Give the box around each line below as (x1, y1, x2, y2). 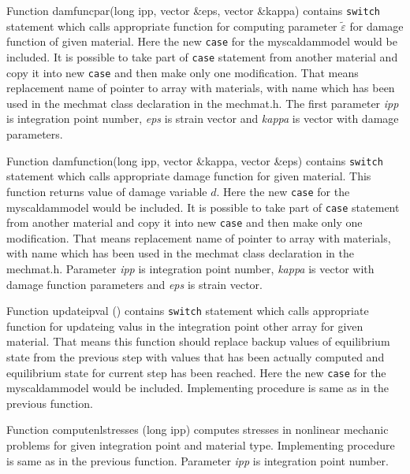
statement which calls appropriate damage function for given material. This (6, 168, 371, 184)
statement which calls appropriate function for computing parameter (6, 17, 337, 34)
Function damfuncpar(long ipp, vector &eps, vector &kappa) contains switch (6, 2, 380, 18)
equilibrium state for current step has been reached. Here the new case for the (6, 364, 386, 380)
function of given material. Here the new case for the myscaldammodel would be (6, 33, 397, 50)
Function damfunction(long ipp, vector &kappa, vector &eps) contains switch (6, 152, 383, 168)
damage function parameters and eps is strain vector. (6, 276, 263, 292)
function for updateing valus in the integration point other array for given (6, 317, 363, 334)
